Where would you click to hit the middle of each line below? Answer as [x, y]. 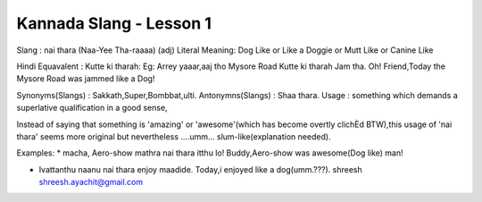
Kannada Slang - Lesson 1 [114, 23]
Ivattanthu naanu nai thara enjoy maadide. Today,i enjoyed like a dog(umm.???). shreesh [201, 169]
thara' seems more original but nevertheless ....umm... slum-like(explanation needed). [174, 136]
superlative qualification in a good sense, [92, 108]
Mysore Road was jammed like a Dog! [86, 79]
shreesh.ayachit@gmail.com [91, 182]
